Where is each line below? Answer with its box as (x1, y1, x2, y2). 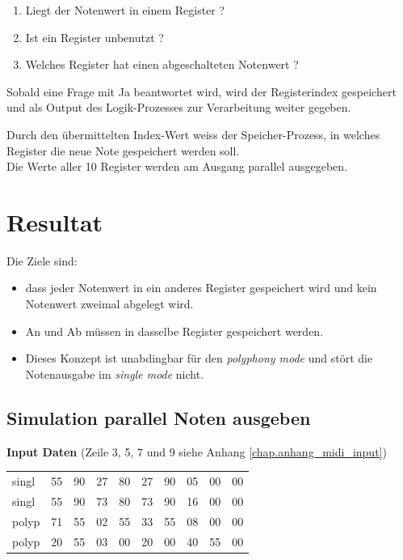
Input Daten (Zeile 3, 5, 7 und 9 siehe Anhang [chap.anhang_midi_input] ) (6, 443, 387, 460)
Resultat (6, 205, 103, 238)
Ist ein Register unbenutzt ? (25, 28, 164, 45)
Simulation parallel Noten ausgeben (6, 405, 311, 430)
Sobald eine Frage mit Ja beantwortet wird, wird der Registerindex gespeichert (6, 83, 397, 100)
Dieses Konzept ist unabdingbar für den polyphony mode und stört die (25, 350, 373, 367)
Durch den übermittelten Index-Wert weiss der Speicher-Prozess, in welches (6, 125, 380, 142)
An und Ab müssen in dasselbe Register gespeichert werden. (25, 322, 324, 339)
